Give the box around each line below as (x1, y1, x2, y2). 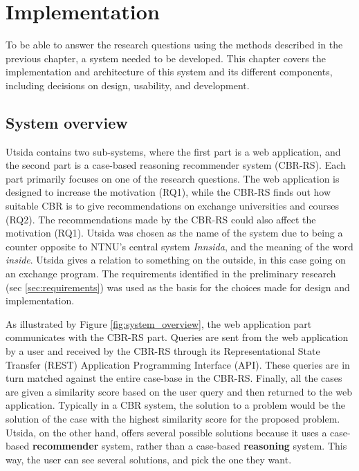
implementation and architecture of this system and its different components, (6, 64, 333, 79)
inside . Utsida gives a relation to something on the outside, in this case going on (6, 252, 346, 267)
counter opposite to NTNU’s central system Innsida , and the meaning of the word (6, 239, 353, 253)
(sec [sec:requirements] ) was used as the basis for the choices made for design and (6, 279, 350, 294)
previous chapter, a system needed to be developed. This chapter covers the (6, 50, 326, 65)
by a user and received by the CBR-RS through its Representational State (6, 344, 320, 358)
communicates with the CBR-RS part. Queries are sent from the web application (6, 330, 349, 344)
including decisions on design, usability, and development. (6, 77, 250, 92)
